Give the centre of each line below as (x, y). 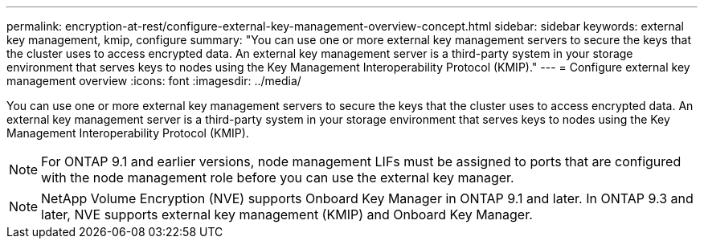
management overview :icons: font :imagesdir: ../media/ (154, 81)
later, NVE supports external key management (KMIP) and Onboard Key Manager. (287, 214)
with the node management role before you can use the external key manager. (278, 178)
